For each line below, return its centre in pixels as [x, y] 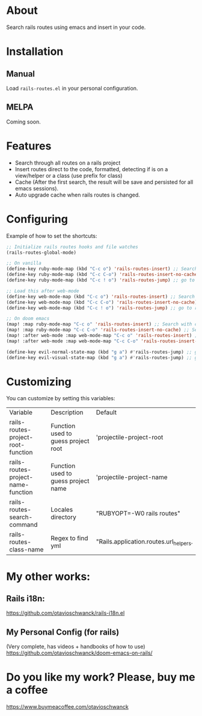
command [23, 525]
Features [29, 146]
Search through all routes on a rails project [68, 163]
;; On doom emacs [28, 319]
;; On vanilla [24, 263]
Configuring [37, 219]
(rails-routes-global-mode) [41, 253]
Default [106, 412]
